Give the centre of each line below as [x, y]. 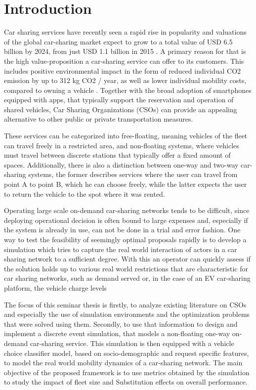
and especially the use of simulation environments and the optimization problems [127, 314]
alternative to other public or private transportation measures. [99, 119]
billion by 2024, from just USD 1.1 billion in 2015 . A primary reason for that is [125, 51]
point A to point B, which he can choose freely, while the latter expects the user [126, 184]
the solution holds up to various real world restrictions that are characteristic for [126, 268]
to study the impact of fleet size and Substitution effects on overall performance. [126, 382]
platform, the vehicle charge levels [55, 287]
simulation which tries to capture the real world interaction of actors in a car [121, 249]
